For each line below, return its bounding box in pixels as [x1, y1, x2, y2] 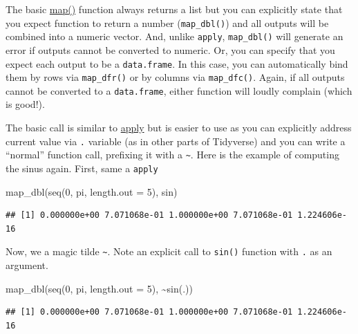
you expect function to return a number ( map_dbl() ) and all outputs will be [6, 15, 329, 30]
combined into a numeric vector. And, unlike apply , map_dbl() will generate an [6, 29, 343, 44]
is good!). [6, 97, 45, 111]
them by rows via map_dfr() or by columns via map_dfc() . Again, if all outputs [6, 70, 345, 84]
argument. [6, 258, 48, 272]
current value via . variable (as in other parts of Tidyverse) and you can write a [6, 133, 346, 148]
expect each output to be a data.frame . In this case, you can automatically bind [6, 56, 348, 71]
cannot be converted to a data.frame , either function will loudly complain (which [6, 83, 352, 98]
